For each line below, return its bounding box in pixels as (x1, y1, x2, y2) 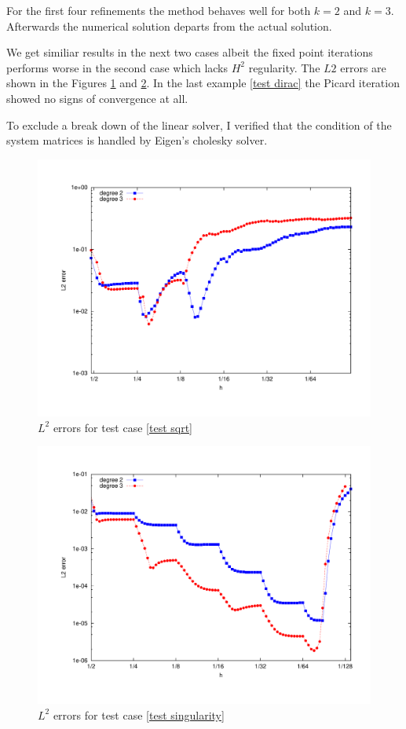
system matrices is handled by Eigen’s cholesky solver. (6, 132, 268, 148)
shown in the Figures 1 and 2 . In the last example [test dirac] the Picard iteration (6, 75, 400, 91)
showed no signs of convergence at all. (6, 90, 188, 106)
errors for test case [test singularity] (53, 706, 225, 723)
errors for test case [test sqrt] (53, 419, 193, 435)
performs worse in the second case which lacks (6, 59, 229, 75)
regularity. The (248, 59, 320, 75)
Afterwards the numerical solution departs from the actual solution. (6, 17, 332, 34)
